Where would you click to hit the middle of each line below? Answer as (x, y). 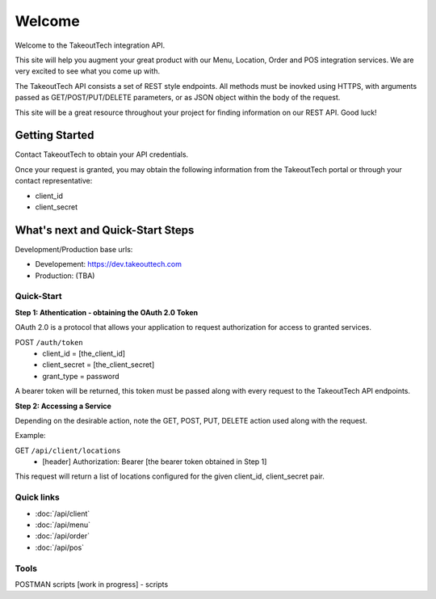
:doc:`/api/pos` (60, 547)
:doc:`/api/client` (63, 513)
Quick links (38, 497)
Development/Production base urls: (74, 249)
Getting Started (55, 135)
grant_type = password (81, 376)
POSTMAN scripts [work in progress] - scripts (92, 584)
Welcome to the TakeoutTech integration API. (90, 45)
